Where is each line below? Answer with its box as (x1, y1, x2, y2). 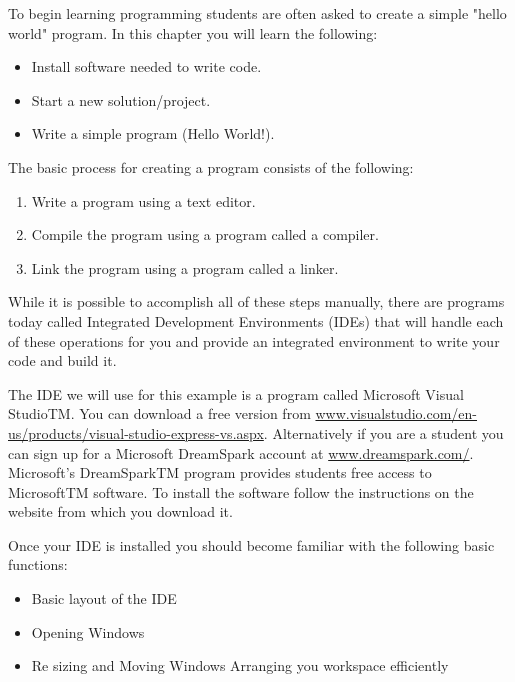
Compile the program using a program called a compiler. (31, 224, 379, 245)
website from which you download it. (8, 501, 233, 522)
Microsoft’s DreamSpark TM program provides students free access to (8, 462, 432, 483)
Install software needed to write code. (31, 56, 262, 77)
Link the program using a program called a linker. (31, 257, 339, 278)
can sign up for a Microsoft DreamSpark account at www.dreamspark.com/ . (8, 442, 474, 463)
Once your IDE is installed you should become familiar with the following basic (8, 534, 495, 555)
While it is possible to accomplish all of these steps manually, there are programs (8, 291, 505, 312)
